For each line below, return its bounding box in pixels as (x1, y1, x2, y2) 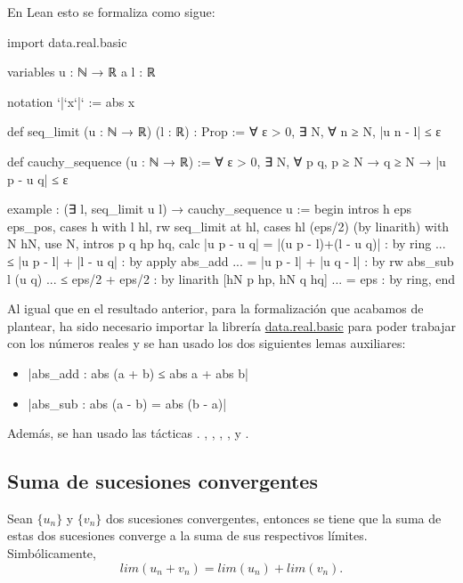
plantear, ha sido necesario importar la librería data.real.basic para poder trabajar (7, 316, 456, 335)
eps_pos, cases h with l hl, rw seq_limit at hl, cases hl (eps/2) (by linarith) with (7, 216, 450, 235)
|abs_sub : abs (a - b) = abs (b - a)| (28, 393, 227, 412)
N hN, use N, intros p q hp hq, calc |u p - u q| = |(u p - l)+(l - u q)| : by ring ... (7, 234, 446, 253)
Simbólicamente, (7, 544, 96, 563)
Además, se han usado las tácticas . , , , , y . (7, 424, 249, 442)
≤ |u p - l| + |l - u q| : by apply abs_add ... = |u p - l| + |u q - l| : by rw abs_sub (7, 251, 454, 270)
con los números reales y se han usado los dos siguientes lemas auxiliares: (7, 334, 406, 352)
